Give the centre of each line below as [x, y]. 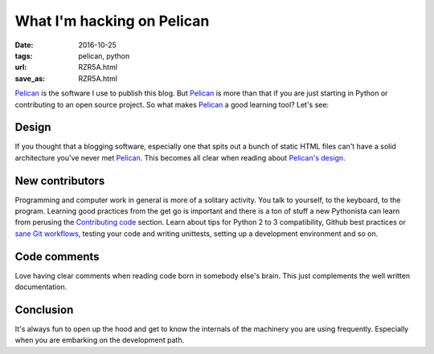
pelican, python [104, 55]
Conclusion [44, 309]
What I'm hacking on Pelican [112, 21]
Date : [24, 45]
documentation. [41, 287]
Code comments [57, 256]
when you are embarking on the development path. [100, 340]
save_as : [30, 78]
